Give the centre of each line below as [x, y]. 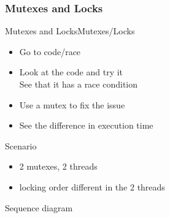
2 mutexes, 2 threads [58, 166]
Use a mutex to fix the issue [72, 104]
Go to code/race [50, 51]
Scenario [21, 145]
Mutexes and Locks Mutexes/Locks [70, 31]
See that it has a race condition [79, 84]
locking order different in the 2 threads [92, 186]
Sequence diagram [39, 207]
